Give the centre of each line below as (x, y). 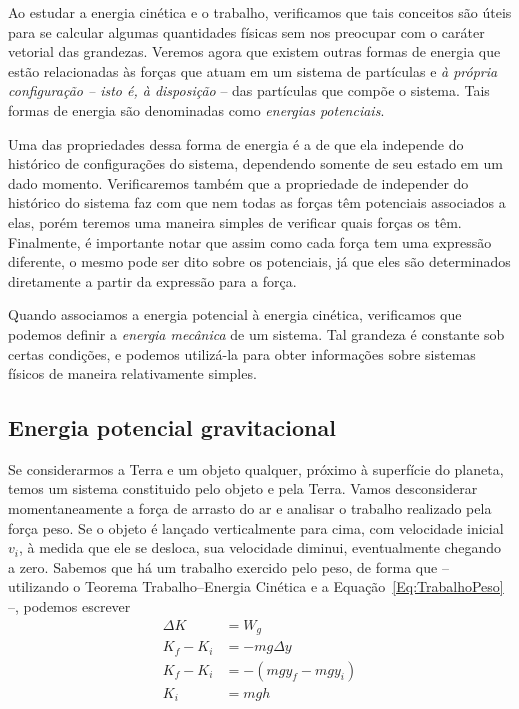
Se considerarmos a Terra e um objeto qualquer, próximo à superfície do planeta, (256, 468)
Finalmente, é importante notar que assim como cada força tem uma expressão (250, 241)
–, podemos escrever (69, 606)
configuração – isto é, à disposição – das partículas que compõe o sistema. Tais (249, 90)
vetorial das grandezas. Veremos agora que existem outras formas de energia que (254, 51)
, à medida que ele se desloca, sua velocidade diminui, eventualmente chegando (259, 547)
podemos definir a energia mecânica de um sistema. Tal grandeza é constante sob (256, 333)
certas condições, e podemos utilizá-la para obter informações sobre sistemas (242, 353)
